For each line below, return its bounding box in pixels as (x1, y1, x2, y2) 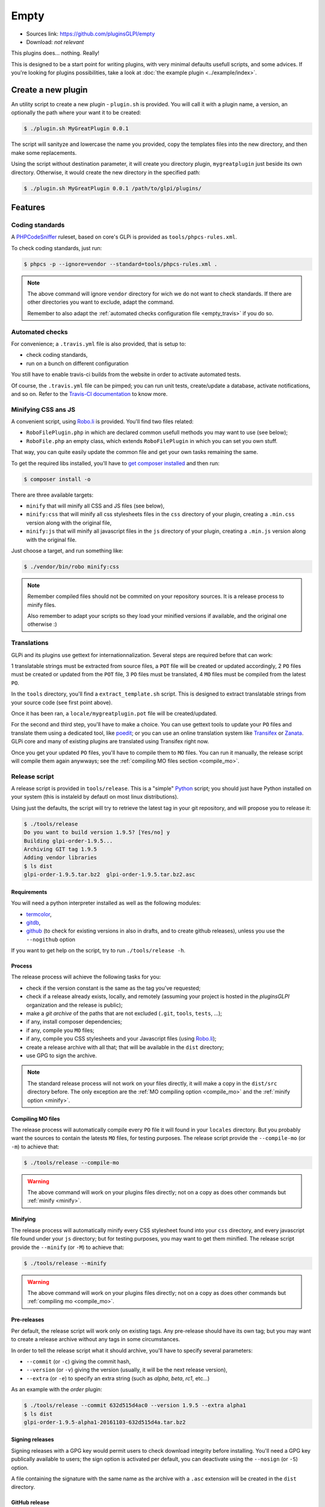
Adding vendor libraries (23, 854, 97, 861)
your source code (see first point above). (11, 699, 113, 706)
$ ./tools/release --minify (23, 1260, 107, 1266)
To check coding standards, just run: (11, 244, 102, 251)
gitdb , (26, 919, 41, 926)
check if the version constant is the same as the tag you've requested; (26, 984, 201, 992)
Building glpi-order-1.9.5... (23, 837, 113, 844)
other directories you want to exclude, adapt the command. (27, 298, 175, 306)
